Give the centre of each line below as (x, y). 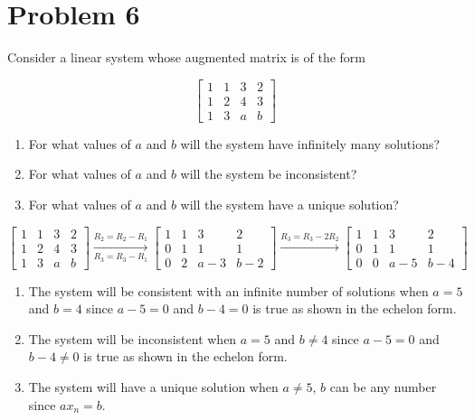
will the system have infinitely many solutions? (310, 143)
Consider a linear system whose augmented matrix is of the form (187, 57)
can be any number (383, 387)
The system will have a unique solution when (153, 387)
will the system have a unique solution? (289, 204)
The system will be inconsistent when (133, 338)
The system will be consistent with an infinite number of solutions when (228, 290)
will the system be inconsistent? (269, 174)
